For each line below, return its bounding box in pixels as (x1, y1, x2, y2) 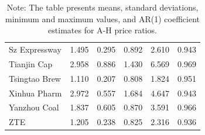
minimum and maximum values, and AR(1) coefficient (5, 12, 200, 25)
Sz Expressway (9, 43, 61, 56)
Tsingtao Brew (9, 72, 61, 84)
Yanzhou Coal (9, 101, 59, 113)
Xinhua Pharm (9, 86, 62, 99)
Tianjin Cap (9, 57, 53, 70)
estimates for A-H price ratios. (48, 24, 157, 36)
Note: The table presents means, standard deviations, (6, 1, 199, 13)
